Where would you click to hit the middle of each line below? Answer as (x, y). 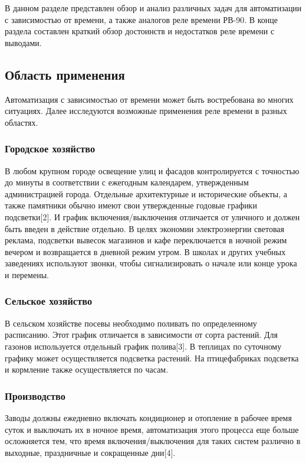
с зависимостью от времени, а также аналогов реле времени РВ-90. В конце (141, 19)
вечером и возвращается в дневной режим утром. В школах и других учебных (145, 251)
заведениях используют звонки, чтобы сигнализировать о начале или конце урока (151, 263)
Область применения (65, 74)
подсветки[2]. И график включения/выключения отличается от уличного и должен (152, 216)
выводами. (23, 42)
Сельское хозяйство (49, 301)
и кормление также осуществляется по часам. (87, 369)
